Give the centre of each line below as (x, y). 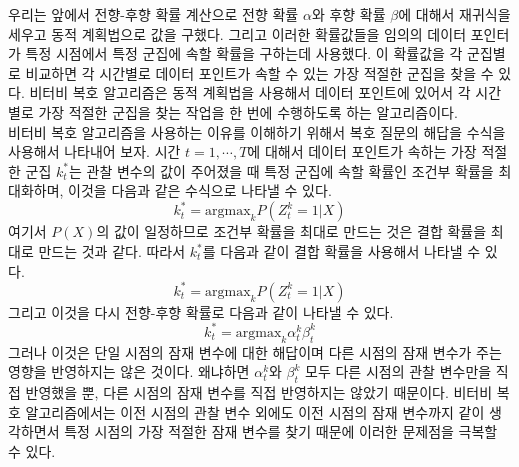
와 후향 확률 (348, 14)
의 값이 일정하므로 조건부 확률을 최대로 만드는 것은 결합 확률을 (291, 231)
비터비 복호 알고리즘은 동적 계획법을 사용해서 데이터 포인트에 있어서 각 (250, 92)
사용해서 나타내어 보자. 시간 (94, 151)
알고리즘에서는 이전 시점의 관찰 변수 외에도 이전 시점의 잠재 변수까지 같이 (255, 411)
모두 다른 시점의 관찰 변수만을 (398, 371)
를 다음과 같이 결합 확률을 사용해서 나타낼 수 (341, 251)
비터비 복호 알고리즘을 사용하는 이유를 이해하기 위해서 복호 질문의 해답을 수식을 (257, 131)
